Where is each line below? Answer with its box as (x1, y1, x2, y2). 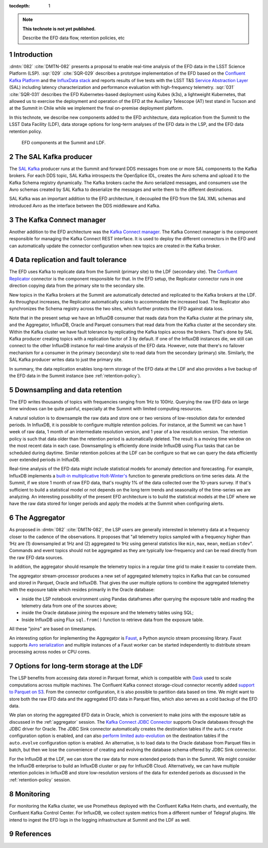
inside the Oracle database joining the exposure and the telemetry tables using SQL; (21, 610, 194, 616)
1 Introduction (9, 50, 53, 59)
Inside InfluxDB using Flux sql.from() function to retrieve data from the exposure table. (21, 617, 204, 623)
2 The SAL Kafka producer (9, 152, 93, 161)
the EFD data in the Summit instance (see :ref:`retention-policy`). (9, 373, 141, 378)
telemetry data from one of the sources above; (21, 603, 117, 609)
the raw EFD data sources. (9, 555, 64, 561)
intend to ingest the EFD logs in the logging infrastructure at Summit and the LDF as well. (9, 817, 191, 823)
